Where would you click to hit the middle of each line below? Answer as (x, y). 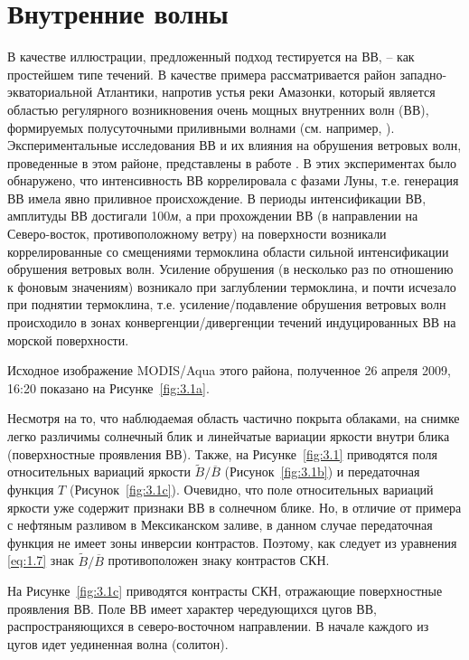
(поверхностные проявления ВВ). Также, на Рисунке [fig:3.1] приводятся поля (223, 453)
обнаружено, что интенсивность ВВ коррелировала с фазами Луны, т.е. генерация (233, 180)
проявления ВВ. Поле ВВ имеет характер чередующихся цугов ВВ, (192, 608)
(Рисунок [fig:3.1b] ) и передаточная (322, 471)
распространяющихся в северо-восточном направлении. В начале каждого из (218, 626)
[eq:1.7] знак (41, 560)
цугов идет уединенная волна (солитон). (118, 643)
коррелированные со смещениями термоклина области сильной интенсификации (228, 251)
